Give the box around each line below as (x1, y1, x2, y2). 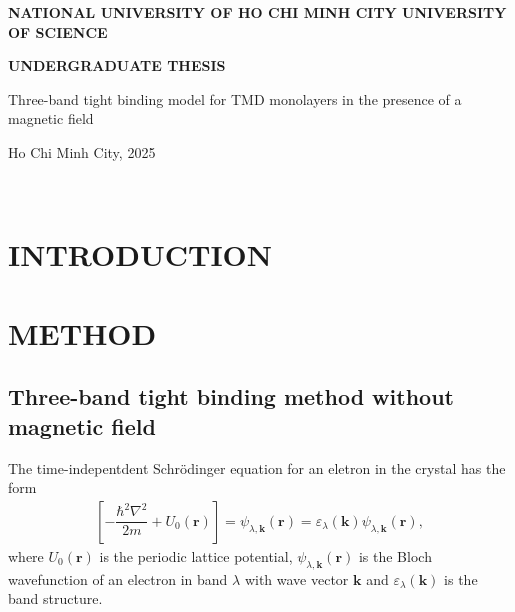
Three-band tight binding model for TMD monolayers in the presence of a (8, 88, 462, 109)
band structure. (8, 588, 103, 609)
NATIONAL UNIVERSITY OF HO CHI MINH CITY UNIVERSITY (8, 2, 507, 22)
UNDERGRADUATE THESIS (8, 55, 226, 76)
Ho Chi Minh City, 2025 (8, 141, 156, 162)
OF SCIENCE (8, 21, 108, 42)
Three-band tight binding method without (8, 381, 454, 412)
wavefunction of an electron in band (8, 568, 228, 589)
